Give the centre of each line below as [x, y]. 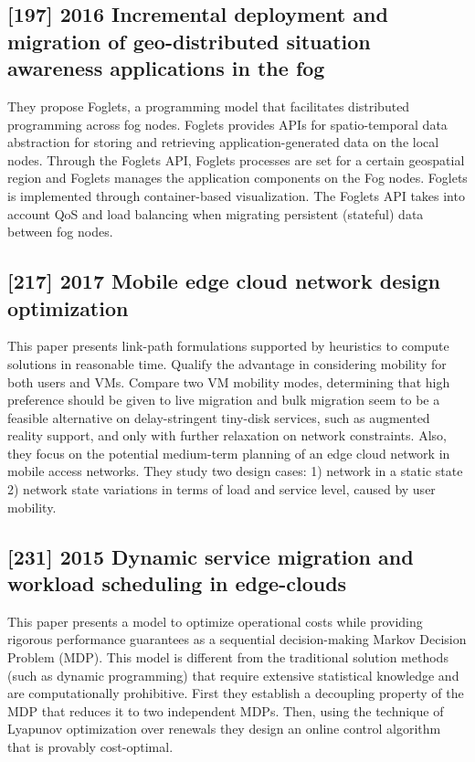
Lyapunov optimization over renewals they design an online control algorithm [224, 729]
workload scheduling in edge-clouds [177, 583]
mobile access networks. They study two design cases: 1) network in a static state [235, 471]
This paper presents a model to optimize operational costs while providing [215, 621]
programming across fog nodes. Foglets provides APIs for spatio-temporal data [227, 124]
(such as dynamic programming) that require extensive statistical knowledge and [233, 675]
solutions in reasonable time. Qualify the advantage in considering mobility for [227, 363]
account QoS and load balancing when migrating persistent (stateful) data [216, 213]
